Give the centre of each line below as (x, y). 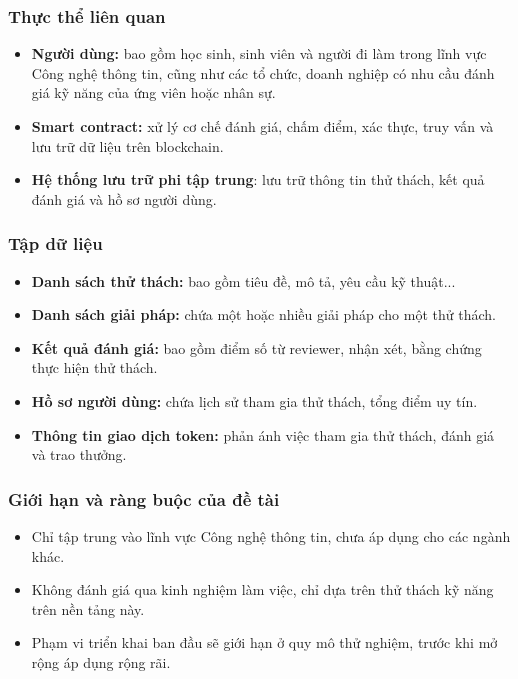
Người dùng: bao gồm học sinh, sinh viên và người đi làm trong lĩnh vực (259, 53)
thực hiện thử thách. (94, 367)
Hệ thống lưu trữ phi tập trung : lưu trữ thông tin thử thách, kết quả (258, 179)
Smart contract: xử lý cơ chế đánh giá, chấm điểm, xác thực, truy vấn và (262, 126)
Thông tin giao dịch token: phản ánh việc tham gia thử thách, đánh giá (263, 434)
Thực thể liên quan (87, 15)
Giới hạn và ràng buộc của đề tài (144, 498)
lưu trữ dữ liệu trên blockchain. (127, 145)
